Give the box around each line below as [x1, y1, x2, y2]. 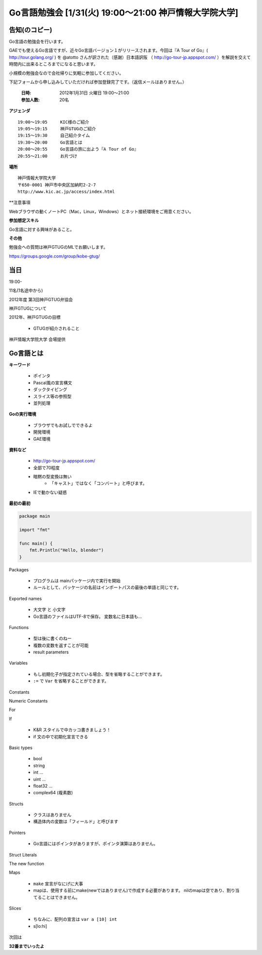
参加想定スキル [9, 218, 39, 223]
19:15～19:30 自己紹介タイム [17, 133, 90, 138]
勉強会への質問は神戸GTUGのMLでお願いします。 [9, 244, 108, 250]
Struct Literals [9, 852, 37, 857]
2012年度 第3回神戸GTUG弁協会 [9, 296, 73, 302]
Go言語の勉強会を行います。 [9, 39, 65, 45]
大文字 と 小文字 [33, 607, 65, 613]
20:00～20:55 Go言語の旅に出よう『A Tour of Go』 [17, 146, 139, 152]
